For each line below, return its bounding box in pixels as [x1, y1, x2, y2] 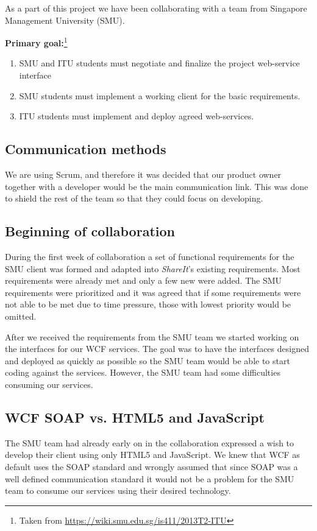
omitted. [5, 309, 37, 322]
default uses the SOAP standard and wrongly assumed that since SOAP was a [5, 460, 298, 473]
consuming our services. [5, 378, 93, 390]
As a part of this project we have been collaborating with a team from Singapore [5, 2, 307, 14]
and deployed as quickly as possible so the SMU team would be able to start [5, 354, 290, 367]
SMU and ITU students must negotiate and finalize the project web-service [19, 57, 300, 69]
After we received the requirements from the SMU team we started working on [5, 330, 299, 343]
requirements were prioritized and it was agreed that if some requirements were [5, 286, 301, 298]
